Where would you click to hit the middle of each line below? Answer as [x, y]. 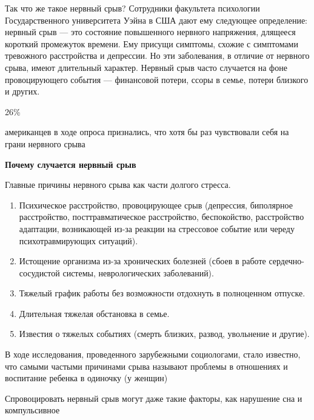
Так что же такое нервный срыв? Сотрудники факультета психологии [132, 8]
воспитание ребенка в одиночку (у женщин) [86, 378]
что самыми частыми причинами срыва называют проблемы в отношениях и [146, 366]
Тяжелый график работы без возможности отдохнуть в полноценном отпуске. [162, 293]
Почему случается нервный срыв [71, 164]
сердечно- [286, 261]
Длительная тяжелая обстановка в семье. [94, 313]
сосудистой [39, 272]
